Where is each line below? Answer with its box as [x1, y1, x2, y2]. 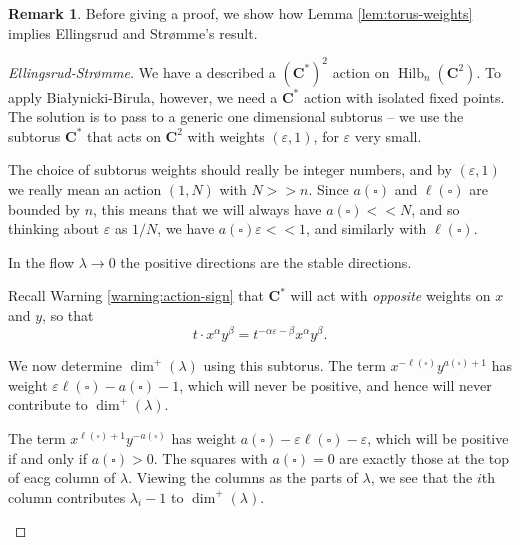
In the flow [8, 251, 75, 272]
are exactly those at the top [339, 447, 510, 468]
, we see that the [370, 467, 473, 488]
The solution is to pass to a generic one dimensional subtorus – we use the [8, 106, 464, 127]
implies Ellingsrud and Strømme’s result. [8, 22, 258, 43]
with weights [187, 125, 265, 146]
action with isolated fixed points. [303, 86, 505, 107]
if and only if [8, 447, 87, 468]
